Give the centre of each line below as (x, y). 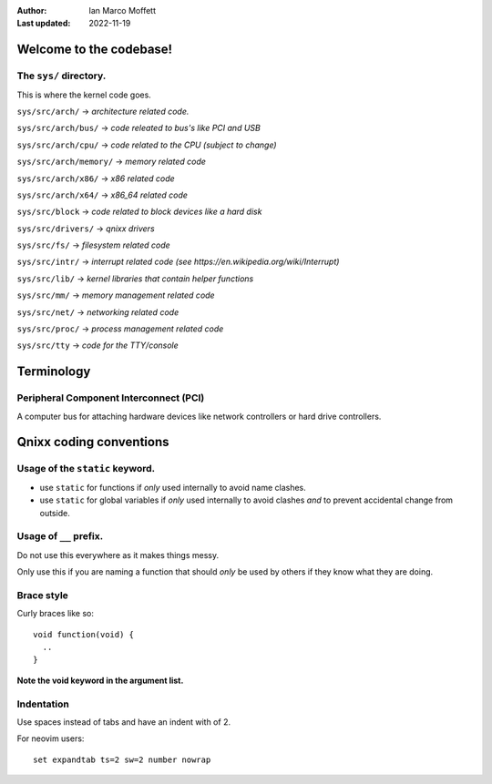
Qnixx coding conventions (93, 442)
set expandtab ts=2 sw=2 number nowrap (122, 759)
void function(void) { (84, 634)
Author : (32, 10)
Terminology (54, 372)
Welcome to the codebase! (95, 50)
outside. (55, 513)
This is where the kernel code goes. (84, 95)
